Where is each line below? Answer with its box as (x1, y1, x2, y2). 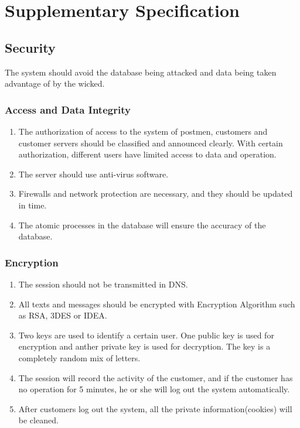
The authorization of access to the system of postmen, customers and (18, 125, 268, 137)
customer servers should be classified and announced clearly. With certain (18, 136, 283, 149)
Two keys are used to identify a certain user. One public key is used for (18, 328, 274, 341)
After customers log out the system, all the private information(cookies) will (18, 402, 292, 415)
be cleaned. (18, 414, 59, 426)
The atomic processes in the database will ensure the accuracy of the (18, 218, 266, 231)
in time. (18, 198, 47, 211)
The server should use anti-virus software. (18, 167, 169, 180)
